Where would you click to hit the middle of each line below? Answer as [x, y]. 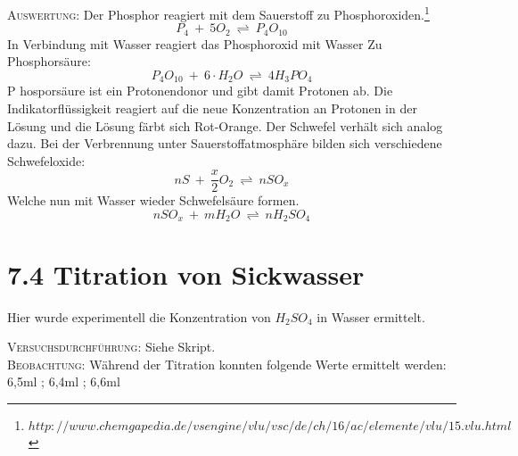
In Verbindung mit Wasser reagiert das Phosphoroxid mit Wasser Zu [195, 43]
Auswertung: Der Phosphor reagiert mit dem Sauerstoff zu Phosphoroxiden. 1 [218, 13]
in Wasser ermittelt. [371, 316]
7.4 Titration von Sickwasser [186, 274]
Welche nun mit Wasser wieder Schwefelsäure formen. [153, 200]
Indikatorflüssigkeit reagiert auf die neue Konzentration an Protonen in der [212, 108]
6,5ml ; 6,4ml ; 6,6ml [64, 381]
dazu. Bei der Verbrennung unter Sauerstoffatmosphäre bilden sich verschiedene [225, 143]
